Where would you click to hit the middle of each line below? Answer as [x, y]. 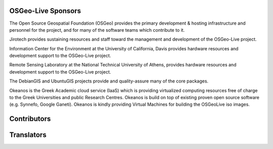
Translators [28, 135]
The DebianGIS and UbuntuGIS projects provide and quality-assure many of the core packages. [109, 81]
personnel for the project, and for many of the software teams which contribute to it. [97, 30]
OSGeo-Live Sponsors [45, 11]
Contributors [30, 119]
